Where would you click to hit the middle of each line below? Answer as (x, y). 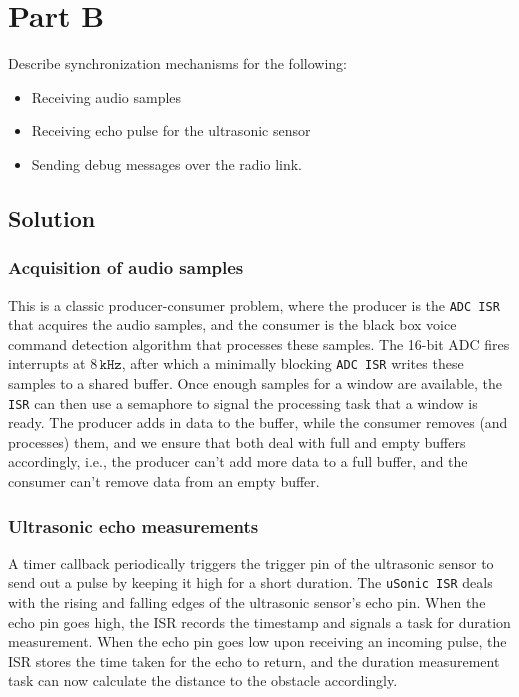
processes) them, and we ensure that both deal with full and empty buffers (237, 441)
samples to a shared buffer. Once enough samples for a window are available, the (255, 383)
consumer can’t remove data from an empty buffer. (164, 481)
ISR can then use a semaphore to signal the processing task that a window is (243, 402)
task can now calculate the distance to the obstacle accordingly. (203, 680)
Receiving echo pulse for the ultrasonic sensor (171, 130)
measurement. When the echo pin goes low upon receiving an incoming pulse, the (257, 641)
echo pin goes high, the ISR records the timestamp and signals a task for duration (259, 621)
